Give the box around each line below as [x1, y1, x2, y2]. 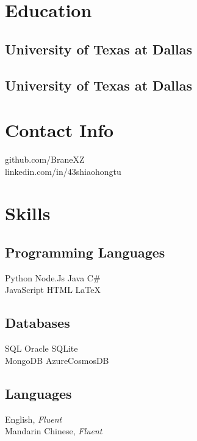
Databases [5, 313, 70, 332]
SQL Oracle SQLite [5, 342, 78, 355]
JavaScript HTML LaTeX [5, 283, 101, 296]
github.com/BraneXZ [5, 153, 85, 166]
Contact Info [5, 117, 114, 143]
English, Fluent [5, 412, 62, 425]
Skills [5, 201, 51, 226]
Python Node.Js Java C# [5, 271, 101, 284]
